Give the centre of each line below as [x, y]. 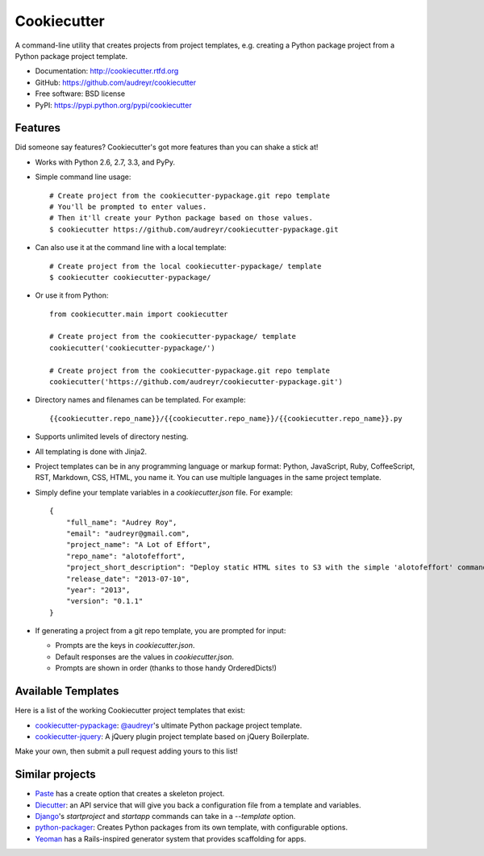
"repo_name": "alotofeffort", [125, 556]
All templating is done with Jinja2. [91, 451]
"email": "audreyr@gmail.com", [128, 533]
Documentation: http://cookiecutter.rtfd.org [107, 71]
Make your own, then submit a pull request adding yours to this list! [126, 751]
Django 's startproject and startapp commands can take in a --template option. [165, 816]
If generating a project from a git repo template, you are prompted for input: [161, 631]
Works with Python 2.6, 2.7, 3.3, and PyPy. [105, 162]
